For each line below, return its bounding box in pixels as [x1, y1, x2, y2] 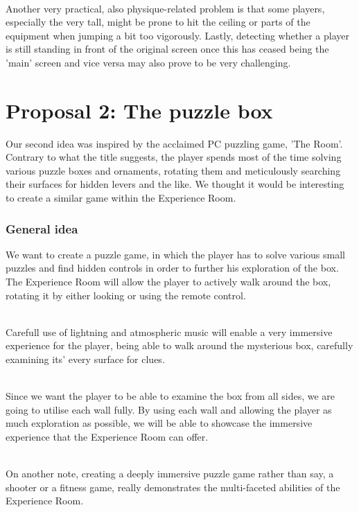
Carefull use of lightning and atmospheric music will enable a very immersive [6, 324, 333, 339]
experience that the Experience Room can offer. [6, 430, 209, 443]
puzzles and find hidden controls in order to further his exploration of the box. [6, 261, 339, 275]
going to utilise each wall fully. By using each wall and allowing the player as [6, 402, 332, 416]
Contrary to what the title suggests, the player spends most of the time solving [6, 150, 342, 164]
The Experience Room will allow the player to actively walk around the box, [6, 274, 331, 289]
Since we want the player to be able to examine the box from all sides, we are [6, 389, 335, 403]
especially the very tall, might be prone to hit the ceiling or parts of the [6, 15, 310, 29]
